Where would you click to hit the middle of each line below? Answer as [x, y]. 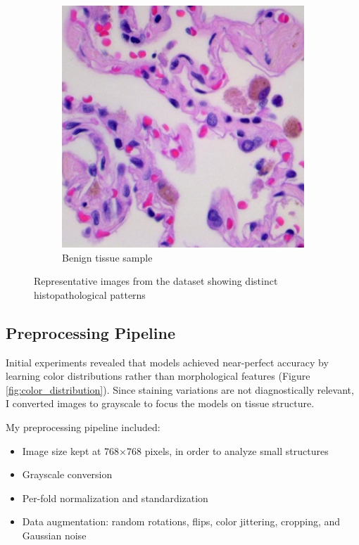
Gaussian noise [54, 535]
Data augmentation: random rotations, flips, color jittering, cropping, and [181, 521]
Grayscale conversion [67, 474]
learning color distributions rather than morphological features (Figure [158, 376]
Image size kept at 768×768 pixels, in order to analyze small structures [175, 450]
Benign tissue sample [107, 257]
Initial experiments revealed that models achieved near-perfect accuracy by [167, 362]
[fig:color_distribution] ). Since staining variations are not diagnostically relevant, [180, 389]
